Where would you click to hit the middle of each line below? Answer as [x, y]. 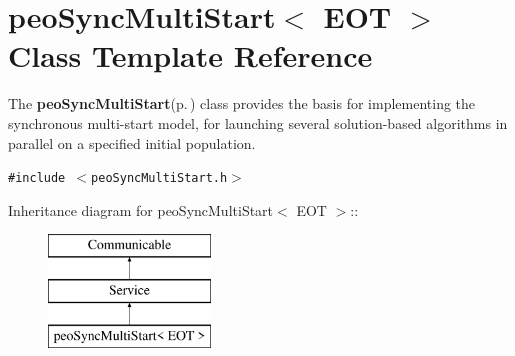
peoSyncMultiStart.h [159, 178]
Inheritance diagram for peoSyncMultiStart [141, 209]
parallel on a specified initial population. [132, 142]
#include [37, 178]
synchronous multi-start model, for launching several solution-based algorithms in [258, 122]
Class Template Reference [190, 55]
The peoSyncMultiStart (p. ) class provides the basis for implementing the [242, 103]
